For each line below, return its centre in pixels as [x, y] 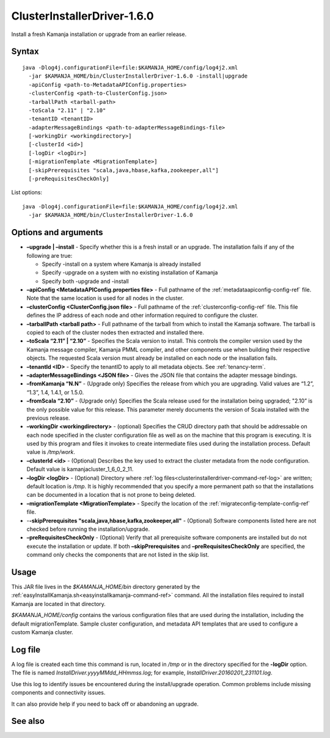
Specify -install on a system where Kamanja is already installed [121, 264]
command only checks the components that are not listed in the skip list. [118, 555]
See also [28, 721]
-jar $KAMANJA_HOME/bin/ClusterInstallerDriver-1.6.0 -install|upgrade [138, 76]
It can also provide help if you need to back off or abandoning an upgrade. [105, 704]
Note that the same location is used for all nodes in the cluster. [105, 298]
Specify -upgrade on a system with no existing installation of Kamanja [130, 272]
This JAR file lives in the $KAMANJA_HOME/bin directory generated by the [106, 587]
